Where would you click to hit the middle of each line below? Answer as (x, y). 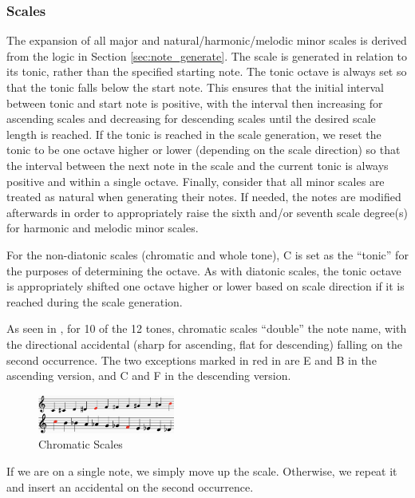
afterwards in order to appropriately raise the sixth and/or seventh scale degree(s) (207, 212)
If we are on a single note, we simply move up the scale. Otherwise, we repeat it (202, 470)
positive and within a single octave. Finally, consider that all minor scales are (196, 181)
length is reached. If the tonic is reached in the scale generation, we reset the (194, 134)
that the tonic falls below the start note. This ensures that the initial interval (196, 87)
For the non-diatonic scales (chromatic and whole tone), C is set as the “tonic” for (207, 254)
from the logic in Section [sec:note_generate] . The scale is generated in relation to (207, 55)
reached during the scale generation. (95, 301)
